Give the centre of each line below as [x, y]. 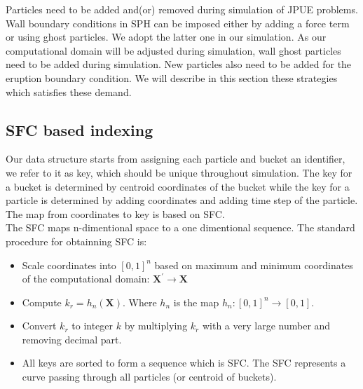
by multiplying [156, 326]
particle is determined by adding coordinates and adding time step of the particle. [182, 200]
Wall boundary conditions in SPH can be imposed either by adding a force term [178, 23]
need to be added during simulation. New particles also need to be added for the [179, 64]
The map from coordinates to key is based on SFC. [115, 213]
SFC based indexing [80, 129]
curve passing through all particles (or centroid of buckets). [149, 377]
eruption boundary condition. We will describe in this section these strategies [172, 77]
